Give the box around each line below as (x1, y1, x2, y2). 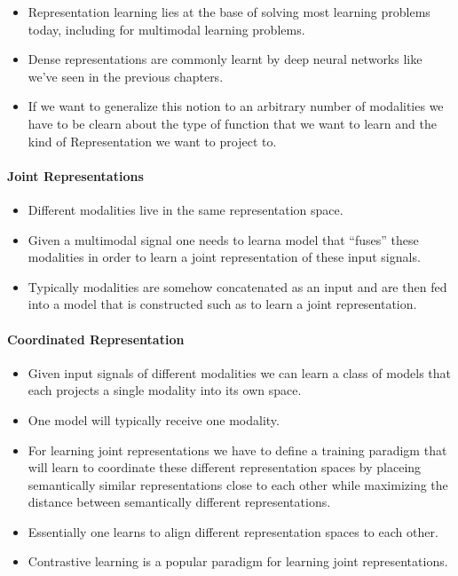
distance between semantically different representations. (28, 493, 331, 511)
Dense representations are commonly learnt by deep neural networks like (28, 50, 422, 68)
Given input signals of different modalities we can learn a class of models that (28, 363, 452, 382)
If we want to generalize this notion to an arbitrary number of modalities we (28, 97, 444, 115)
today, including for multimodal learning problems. (28, 20, 305, 38)
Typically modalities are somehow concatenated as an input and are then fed (28, 277, 447, 296)
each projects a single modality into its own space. (28, 381, 302, 399)
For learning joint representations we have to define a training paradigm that (28, 440, 447, 459)
